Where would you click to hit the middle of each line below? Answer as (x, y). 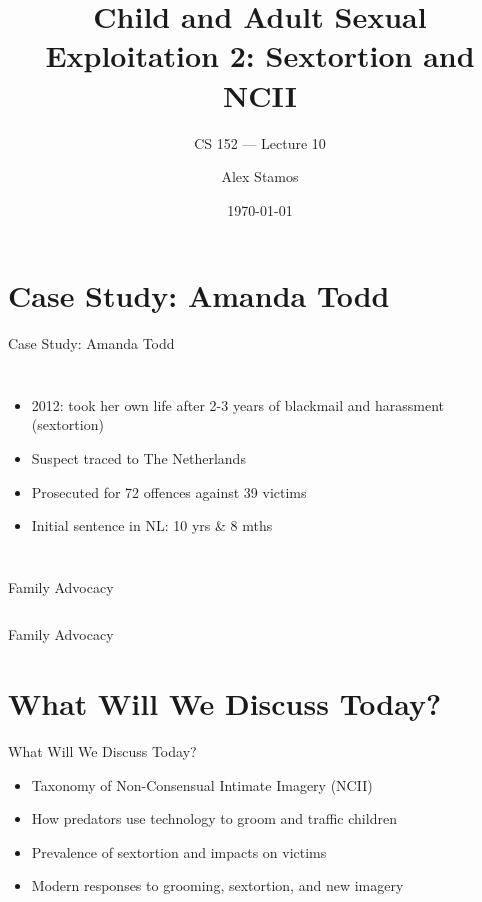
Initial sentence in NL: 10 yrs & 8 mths (152, 525)
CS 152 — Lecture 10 (260, 142)
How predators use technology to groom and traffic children (214, 818)
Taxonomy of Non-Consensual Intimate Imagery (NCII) (202, 784)
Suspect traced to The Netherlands (138, 458)
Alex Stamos (260, 176)
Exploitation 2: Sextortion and (260, 55)
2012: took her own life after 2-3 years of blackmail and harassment (237, 404)
